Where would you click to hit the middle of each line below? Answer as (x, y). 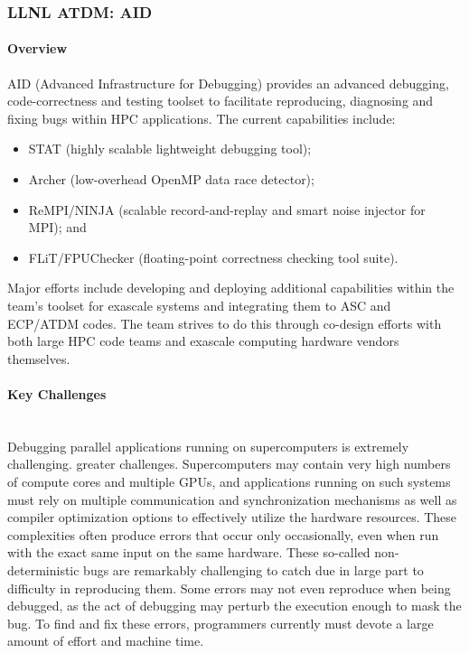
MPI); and (57, 227)
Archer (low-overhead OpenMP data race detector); (171, 179)
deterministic (43, 569)
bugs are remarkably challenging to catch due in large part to (253, 569)
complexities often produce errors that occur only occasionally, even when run (223, 534)
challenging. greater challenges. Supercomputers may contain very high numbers (229, 464)
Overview (38, 48)
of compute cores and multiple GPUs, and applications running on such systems (229, 481)
